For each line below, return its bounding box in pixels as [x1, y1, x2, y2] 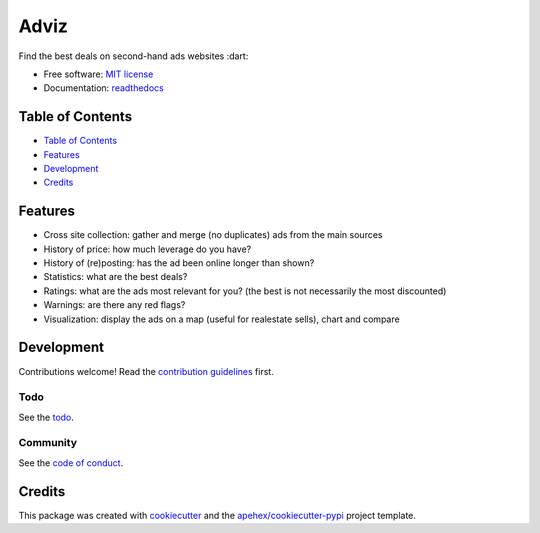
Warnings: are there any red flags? [43, 299, 186, 311]
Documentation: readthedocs [43, 82, 164, 94]
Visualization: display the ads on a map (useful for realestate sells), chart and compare [43, 313, 400, 325]
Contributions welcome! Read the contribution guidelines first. [18, 365, 274, 377]
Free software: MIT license [43, 68, 154, 80]
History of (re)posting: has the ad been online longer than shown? [43, 257, 315, 269]
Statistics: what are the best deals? [43, 271, 188, 283]
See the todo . [18, 411, 75, 423]
